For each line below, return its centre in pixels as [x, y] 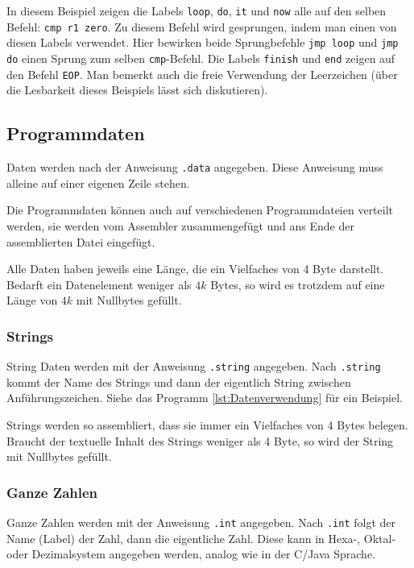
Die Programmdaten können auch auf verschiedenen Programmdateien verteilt [200, 210]
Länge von [32, 300]
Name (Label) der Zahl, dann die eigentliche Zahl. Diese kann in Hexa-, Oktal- [201, 538]
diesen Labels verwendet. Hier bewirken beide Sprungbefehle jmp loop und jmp [203, 42]
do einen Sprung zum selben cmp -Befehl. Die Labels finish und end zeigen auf [201, 58]
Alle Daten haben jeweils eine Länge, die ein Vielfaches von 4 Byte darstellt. [195, 269]
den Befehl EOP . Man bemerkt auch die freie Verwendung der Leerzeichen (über [202, 74]
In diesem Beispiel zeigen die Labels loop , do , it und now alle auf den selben [197, 10]
